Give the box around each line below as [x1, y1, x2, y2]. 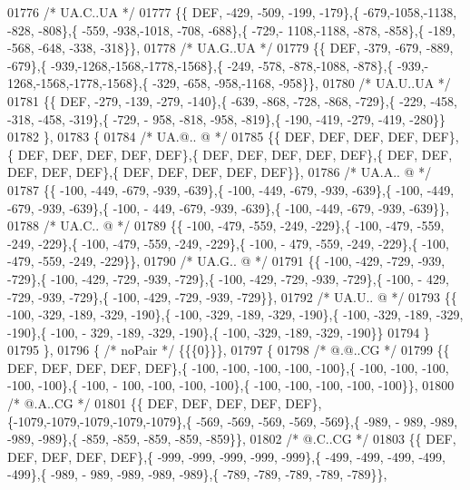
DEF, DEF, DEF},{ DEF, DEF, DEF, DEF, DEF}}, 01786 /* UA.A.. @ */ [7, 162, 432, 181]
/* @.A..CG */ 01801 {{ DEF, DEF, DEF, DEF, [7, 394, 281, 413]
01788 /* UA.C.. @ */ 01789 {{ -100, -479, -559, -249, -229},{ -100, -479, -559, [7, 216, 445, 235]
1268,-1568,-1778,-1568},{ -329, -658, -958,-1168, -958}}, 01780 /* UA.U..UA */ [7, 73, 451, 93]
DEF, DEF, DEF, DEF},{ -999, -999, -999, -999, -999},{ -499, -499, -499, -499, [7, 446, 446, 465]
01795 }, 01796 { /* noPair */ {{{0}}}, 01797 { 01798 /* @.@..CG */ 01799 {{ [7, 340, 450, 359]
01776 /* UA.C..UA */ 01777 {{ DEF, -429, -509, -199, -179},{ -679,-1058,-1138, [7, 3, 457, 21]
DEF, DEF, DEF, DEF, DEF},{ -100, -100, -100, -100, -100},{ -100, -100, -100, [7, 358, 449, 377]
